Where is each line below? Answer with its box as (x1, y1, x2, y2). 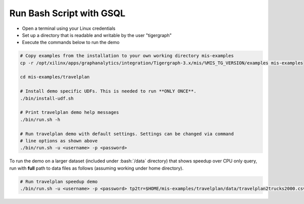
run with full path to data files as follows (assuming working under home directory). (9, 165, 184, 171)
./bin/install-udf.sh (20, 95, 74, 101)
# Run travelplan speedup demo (20, 179, 98, 184)
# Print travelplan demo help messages (20, 109, 119, 115)
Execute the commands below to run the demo (22, 39, 120, 46)
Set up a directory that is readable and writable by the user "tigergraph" (22, 32, 172, 38)
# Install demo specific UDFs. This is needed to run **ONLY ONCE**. (20, 89, 197, 94)
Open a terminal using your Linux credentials (22, 25, 116, 31)
